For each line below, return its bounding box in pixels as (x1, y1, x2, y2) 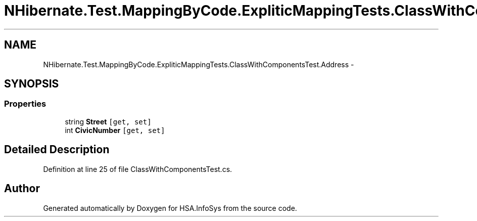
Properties (4, 99, 46, 109)
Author (4, 182, 40, 195)
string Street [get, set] (65, 117, 152, 126)
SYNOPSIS (4, 77, 59, 91)
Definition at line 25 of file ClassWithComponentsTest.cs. (43, 164, 232, 173)
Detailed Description (4, 143, 110, 156)
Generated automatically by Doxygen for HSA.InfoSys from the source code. (43, 203, 297, 212)
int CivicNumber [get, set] (65, 125, 165, 135)
